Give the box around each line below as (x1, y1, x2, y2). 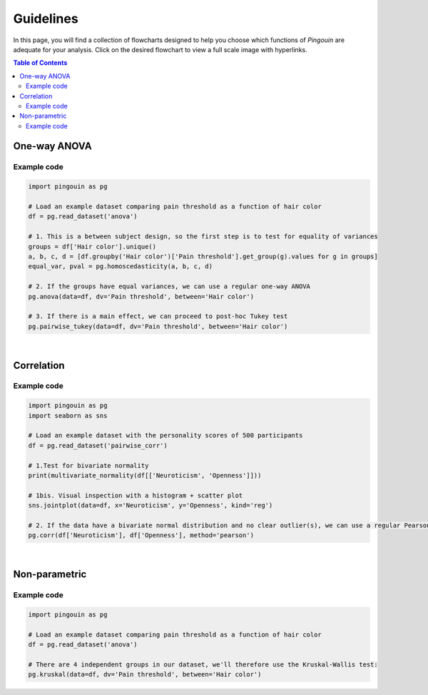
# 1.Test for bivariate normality (28, 461, 149, 470)
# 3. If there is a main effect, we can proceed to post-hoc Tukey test (28, 313, 288, 320)
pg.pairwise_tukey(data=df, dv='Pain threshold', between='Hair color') (28, 322, 288, 330)
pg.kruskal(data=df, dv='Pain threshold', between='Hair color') (28, 671, 262, 679)
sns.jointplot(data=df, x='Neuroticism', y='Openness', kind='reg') (28, 502, 273, 509)
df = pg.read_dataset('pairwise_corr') (28, 441, 168, 450)
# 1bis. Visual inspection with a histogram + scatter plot (28, 491, 243, 499)
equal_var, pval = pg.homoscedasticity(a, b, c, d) (28, 263, 213, 270)
